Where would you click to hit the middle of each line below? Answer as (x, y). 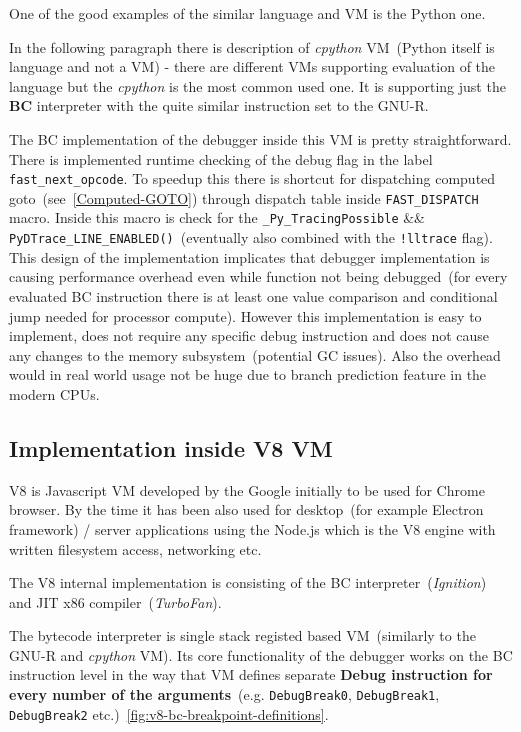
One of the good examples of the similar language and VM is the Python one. (247, 13)
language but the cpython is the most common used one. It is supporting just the (257, 85)
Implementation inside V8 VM (171, 447)
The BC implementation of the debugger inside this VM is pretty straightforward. (260, 138)
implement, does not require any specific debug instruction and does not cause (249, 335)
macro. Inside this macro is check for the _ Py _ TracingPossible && (217, 217)
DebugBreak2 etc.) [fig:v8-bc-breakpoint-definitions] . (169, 713)
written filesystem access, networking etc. (135, 548)
